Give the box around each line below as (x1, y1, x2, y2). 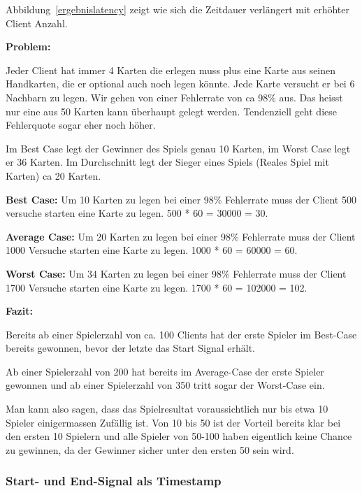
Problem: (6, 39, 51, 54)
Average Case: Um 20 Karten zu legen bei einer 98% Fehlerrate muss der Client (6, 229, 356, 243)
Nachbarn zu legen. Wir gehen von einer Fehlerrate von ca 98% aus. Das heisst (6, 90, 343, 104)
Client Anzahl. (6, 15, 68, 30)
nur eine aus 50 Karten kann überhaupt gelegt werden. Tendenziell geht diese (6, 103, 337, 118)
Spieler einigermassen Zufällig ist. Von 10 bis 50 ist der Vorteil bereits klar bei (6, 415, 341, 429)
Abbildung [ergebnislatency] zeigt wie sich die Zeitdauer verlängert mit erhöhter (6, 2, 349, 16)
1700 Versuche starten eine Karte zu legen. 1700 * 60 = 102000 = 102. (6, 280, 307, 294)
